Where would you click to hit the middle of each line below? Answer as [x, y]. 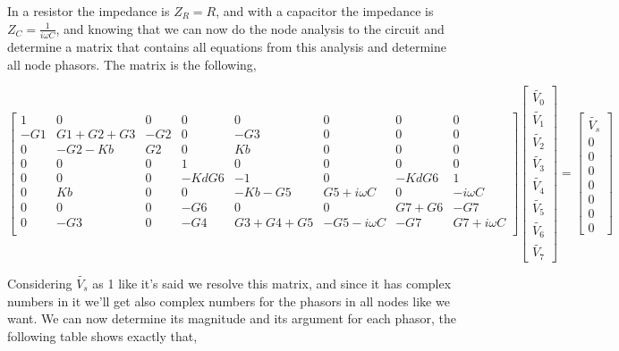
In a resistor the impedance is [89, 11]
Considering [40, 283]
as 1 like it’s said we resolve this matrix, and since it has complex [272, 283]
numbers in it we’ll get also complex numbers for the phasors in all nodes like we [229, 301]
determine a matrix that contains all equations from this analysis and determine [227, 46]
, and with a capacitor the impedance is [325, 11]
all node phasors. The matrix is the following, [132, 64]
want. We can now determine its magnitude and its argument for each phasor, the [232, 318]
